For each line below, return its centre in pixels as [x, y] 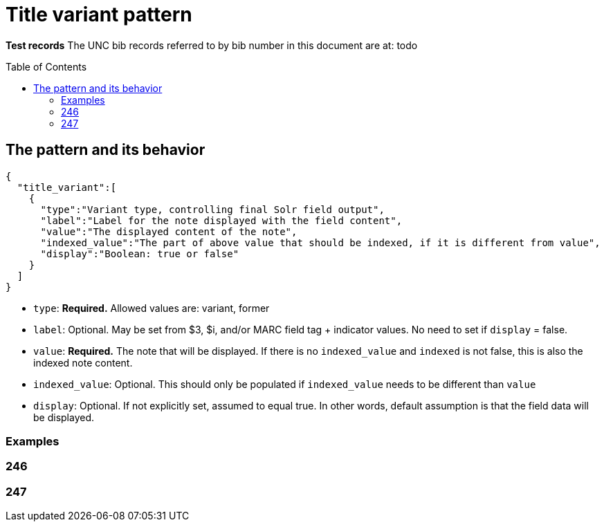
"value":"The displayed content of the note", [169, 231]
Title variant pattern [99, 15]
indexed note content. [83, 362]
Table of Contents [46, 66]
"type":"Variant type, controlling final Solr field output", [212, 209]
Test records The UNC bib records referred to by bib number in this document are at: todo [212, 45]
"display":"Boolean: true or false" [140, 253]
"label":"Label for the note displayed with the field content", [221, 220]
